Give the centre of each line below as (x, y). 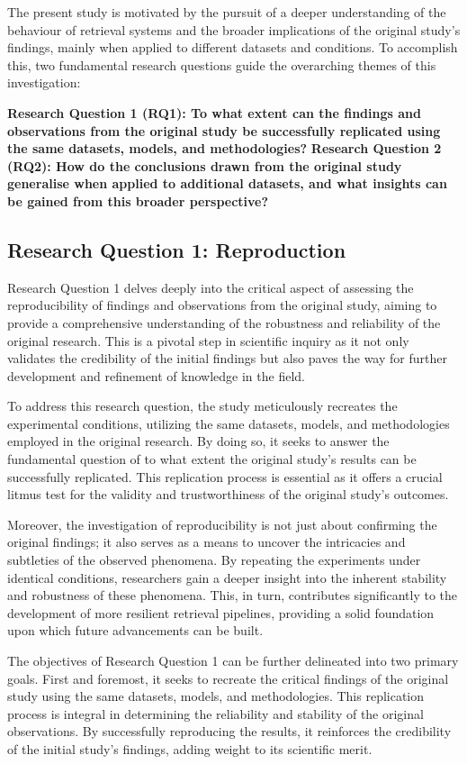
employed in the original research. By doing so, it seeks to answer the (198, 441)
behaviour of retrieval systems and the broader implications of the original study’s (234, 29)
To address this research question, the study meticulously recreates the (202, 406)
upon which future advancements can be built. (135, 630)
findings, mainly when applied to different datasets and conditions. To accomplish (233, 47)
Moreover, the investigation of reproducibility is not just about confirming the (222, 524)
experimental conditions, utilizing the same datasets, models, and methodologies (229, 423)
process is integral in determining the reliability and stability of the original (216, 713)
